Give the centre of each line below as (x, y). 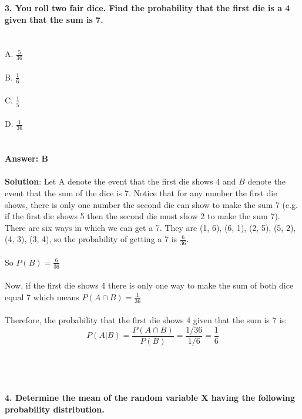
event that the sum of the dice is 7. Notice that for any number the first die (141, 192)
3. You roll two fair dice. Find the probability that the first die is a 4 (147, 8)
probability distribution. (55, 409)
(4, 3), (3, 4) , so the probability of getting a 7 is (91, 239)
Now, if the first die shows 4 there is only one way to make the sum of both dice (149, 285)
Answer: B (26, 158)
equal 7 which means (42, 296)
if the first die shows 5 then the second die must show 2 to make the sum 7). (142, 216)
